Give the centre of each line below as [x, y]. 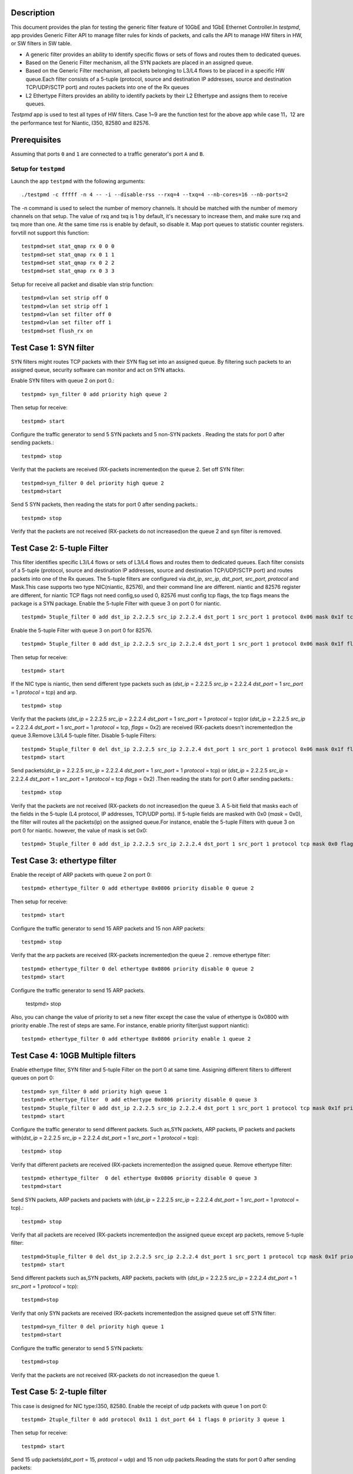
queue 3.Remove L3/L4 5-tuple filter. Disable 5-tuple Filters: [84, 736]
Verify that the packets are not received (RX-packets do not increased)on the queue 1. [115, 1375]
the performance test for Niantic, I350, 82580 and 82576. [80, 123]
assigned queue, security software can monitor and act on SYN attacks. [98, 370]
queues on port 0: [33, 1078]
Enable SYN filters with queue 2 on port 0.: [63, 381]
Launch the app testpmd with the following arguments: [78, 181]
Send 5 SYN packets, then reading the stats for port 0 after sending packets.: [104, 505]
